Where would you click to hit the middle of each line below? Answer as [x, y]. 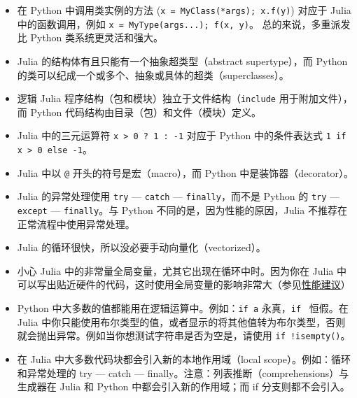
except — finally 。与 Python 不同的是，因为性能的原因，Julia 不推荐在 [182, 209]
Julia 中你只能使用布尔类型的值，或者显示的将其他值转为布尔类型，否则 [181, 321]
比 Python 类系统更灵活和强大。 [90, 37]
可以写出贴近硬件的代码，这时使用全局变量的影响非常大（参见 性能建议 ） [184, 284]
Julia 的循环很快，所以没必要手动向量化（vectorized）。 [141, 247]
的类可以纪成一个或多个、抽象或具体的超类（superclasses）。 [153, 74]
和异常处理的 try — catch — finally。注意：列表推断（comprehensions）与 [183, 372]
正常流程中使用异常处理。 [76, 223]
